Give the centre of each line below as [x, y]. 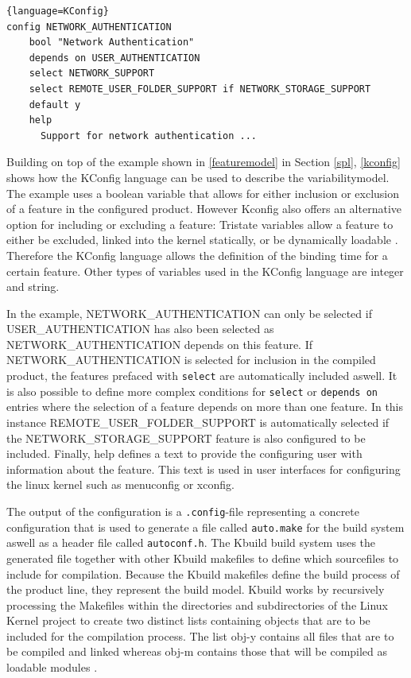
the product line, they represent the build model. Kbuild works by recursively [196, 589]
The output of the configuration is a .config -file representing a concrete [183, 511]
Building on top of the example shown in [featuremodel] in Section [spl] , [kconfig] [204, 162]
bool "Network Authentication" [112, 43]
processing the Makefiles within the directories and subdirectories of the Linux [197, 604]
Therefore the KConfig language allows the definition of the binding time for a [197, 255]
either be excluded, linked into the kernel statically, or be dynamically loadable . [202, 240]
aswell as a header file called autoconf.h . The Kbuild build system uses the [191, 542]
